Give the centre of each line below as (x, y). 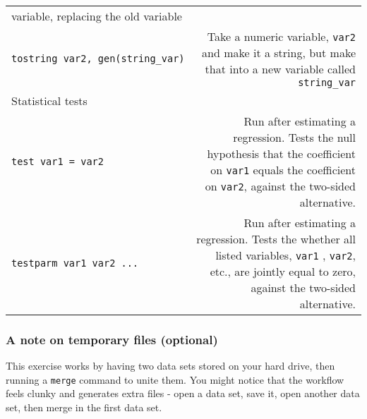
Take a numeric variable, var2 (281, 36)
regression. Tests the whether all (276, 239)
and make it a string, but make (279, 53)
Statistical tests (49, 101)
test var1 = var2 (58, 162)
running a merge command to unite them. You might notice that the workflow (175, 379)
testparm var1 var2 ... (75, 263)
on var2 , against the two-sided (280, 186)
